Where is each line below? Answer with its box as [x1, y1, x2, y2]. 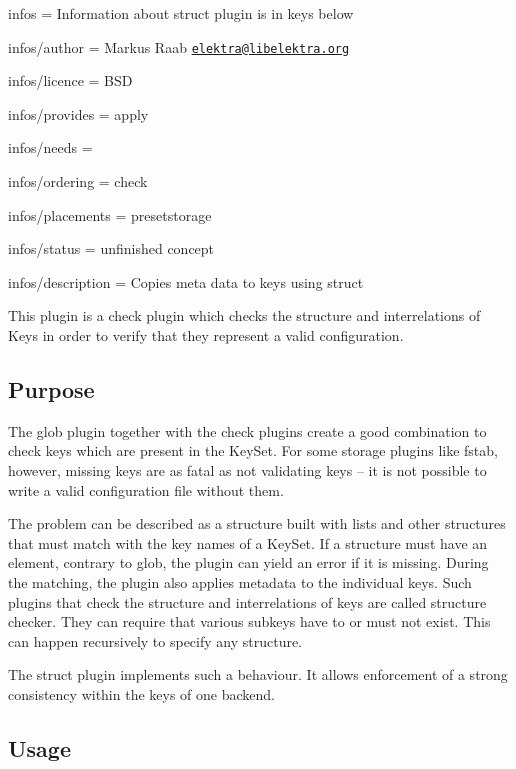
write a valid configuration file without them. [8, 479, 284, 500]
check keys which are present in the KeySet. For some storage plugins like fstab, [8, 440, 498, 461]
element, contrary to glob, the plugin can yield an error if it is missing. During [8, 552, 489, 573]
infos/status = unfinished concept [8, 238, 215, 259]
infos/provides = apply [8, 103, 149, 124]
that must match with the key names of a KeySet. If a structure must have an [8, 532, 488, 553]
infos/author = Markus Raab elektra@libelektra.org [8, 36, 350, 57]
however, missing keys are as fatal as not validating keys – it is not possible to [8, 459, 487, 480]
